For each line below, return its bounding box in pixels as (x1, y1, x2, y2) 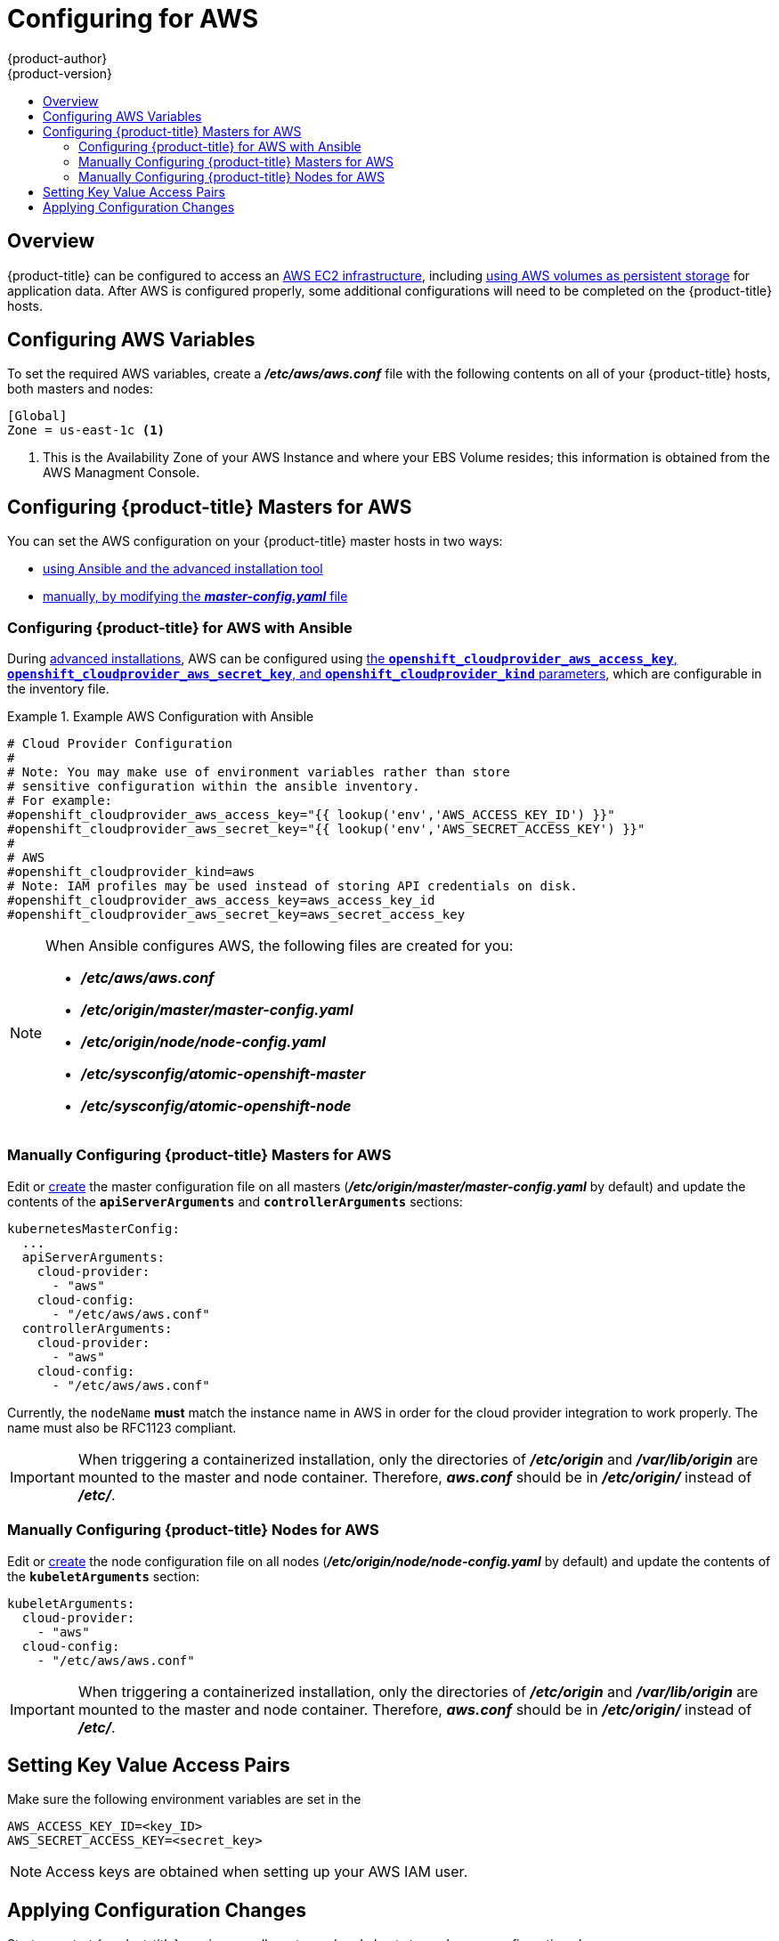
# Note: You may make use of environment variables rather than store (7, 765, 510, 780)
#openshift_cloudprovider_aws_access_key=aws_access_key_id (7, 893, 435, 908)
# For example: (7, 793, 113, 808)
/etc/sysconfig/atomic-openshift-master (81, 1065, 366, 1084)
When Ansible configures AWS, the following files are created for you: (45, 937, 514, 955)
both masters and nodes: (7, 381, 153, 397)
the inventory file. (7, 681, 110, 697)
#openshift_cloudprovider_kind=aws (7, 865, 256, 880)
